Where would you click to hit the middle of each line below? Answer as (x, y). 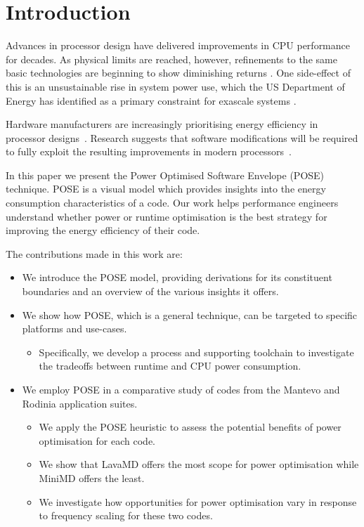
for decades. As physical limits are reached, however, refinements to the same (171, 59)
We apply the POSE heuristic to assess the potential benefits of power (190, 427)
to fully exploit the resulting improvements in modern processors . (149, 151)
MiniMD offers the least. (92, 477)
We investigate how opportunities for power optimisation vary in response (198, 501)
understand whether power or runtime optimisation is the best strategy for (167, 216)
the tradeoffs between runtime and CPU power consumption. (170, 366)
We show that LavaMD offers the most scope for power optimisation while (199, 464)
